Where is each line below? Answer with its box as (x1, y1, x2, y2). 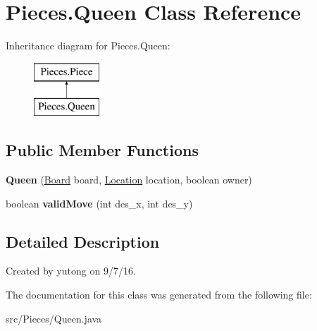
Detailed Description (6, 230, 160, 252)
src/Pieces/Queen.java (6, 311, 102, 325)
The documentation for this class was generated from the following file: (6, 287, 312, 302)
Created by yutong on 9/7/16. (6, 263, 136, 278)
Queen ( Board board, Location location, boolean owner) (6, 172, 252, 187)
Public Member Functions (6, 139, 199, 161)
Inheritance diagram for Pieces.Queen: (6, 38, 170, 53)
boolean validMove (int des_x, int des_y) (6, 195, 193, 210)
